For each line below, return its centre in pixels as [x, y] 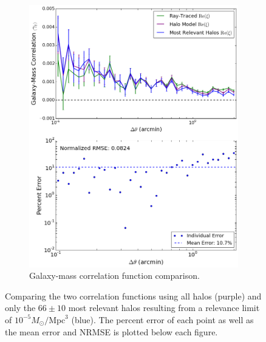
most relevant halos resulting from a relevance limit [164, 308]
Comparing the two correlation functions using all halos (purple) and [133, 296]
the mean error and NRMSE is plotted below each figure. [111, 331]
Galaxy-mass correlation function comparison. [114, 275]
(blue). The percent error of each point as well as [162, 319]
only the [20, 308]
